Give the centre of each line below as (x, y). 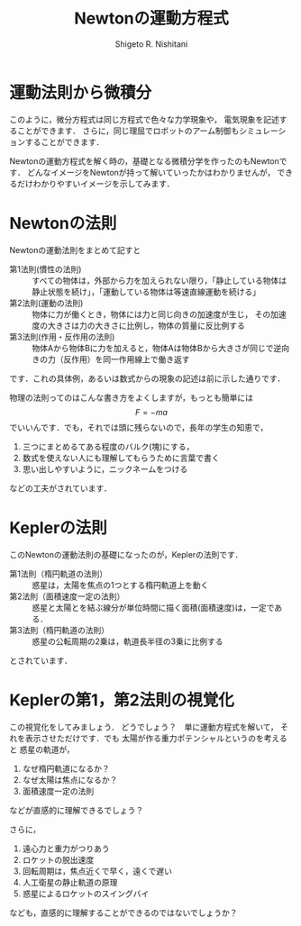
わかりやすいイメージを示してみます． (104, 183)
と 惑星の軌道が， (42, 749)
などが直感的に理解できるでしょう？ (77, 810)
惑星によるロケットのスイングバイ (86, 894)
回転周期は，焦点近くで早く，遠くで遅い (97, 871)
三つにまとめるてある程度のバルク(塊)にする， (108, 446)
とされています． (41, 660)
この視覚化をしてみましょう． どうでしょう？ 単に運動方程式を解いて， (144, 727)
